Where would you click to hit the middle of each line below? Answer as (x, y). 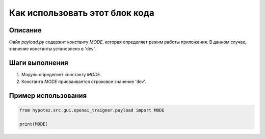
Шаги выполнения (39, 63)
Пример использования (48, 96)
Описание (25, 30)
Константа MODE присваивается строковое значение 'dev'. (84, 82)
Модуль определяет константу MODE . (61, 75)
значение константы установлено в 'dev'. (53, 49)
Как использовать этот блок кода (82, 13)
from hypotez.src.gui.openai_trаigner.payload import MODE (92, 110)
